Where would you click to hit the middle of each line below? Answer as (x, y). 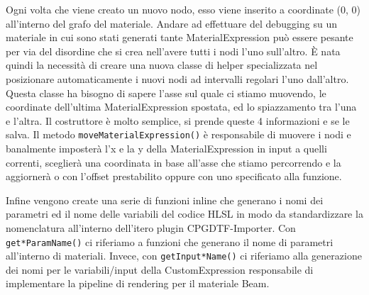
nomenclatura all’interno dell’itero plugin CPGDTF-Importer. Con (151, 227)
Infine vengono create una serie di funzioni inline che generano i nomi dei (165, 200)
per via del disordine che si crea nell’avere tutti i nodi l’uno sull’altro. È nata (173, 51)
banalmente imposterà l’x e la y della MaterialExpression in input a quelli (166, 148)
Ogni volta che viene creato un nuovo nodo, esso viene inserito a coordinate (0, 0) (183, 9)
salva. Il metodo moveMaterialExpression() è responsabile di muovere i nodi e (178, 134)
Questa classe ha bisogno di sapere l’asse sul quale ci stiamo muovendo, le (166, 93)
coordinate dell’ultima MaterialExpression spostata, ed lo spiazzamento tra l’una (181, 107)
